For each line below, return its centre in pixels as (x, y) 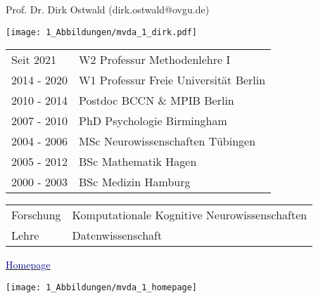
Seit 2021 (34, 60)
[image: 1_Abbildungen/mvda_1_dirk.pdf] (102, 32)
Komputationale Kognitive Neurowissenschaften (190, 215)
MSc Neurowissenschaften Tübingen (167, 141)
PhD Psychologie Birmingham (153, 121)
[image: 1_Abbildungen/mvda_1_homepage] (102, 287)
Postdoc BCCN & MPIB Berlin (156, 101)
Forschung (36, 215)
